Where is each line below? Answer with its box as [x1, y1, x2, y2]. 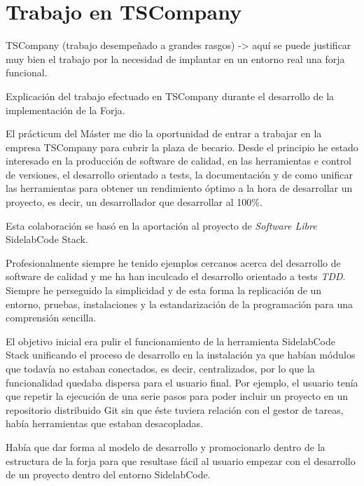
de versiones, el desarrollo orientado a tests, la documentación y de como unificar [6, 167, 353, 181]
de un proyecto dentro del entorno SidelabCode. [6, 467, 211, 482]
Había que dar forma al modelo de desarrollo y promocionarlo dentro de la [6, 439, 325, 454]
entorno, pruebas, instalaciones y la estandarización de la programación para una [6, 296, 353, 311]
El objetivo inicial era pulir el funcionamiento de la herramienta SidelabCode [6, 333, 335, 348]
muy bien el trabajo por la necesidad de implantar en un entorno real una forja [6, 51, 345, 66]
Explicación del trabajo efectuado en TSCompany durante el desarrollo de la [6, 88, 335, 103]
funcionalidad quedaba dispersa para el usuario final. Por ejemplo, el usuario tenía [6, 375, 358, 389]
